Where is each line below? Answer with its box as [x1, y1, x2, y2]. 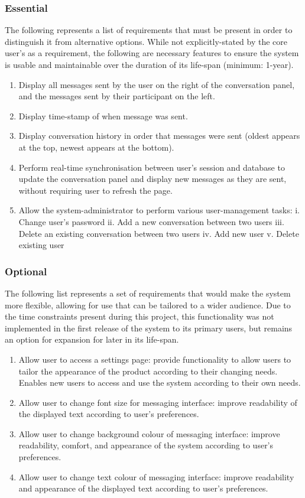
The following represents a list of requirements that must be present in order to [5, 24, 293, 36]
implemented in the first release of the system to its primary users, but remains [5, 321, 293, 334]
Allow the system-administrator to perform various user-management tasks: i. [18, 204, 300, 216]
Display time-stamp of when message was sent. [18, 109, 188, 122]
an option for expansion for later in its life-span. [5, 333, 179, 346]
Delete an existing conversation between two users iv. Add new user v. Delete [18, 227, 299, 239]
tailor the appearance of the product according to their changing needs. [18, 364, 278, 377]
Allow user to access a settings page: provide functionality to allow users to [18, 353, 291, 365]
